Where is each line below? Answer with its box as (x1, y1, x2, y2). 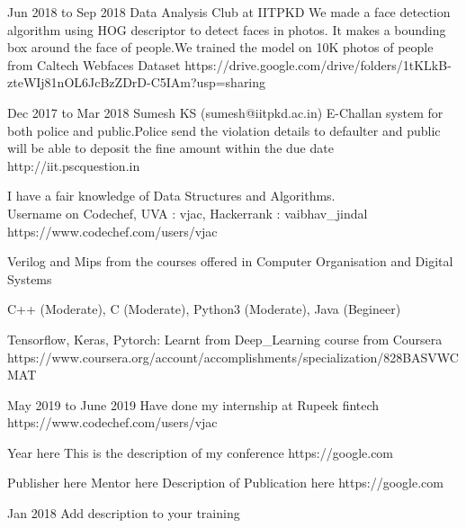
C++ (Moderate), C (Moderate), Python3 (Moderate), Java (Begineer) (7, 300, 401, 318)
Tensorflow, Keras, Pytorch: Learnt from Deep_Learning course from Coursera (7, 329, 443, 348)
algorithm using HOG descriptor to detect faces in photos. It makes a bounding (7, 20, 446, 39)
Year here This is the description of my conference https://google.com (7, 443, 394, 461)
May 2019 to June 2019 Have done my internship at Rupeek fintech (7, 395, 380, 414)
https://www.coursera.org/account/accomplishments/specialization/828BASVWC (7, 347, 459, 366)
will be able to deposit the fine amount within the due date (7, 139, 334, 157)
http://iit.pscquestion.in (7, 156, 140, 175)
